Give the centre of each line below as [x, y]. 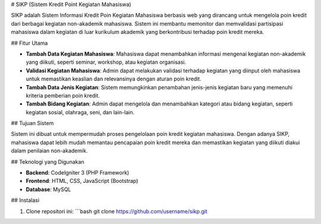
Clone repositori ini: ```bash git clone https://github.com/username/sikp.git [117, 211]
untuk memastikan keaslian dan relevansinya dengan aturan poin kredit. [114, 79]
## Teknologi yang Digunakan [48, 161]
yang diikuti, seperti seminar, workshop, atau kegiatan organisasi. [106, 62]
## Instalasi [25, 200]
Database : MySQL [48, 189]
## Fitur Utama [29, 43]
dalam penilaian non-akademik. [49, 151]
